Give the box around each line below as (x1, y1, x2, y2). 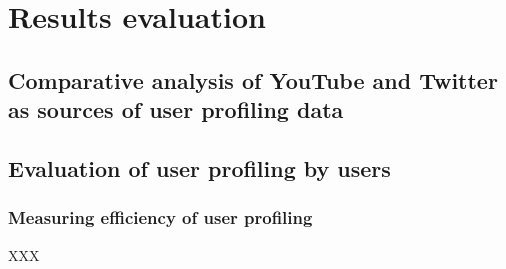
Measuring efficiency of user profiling (8, 205, 313, 230)
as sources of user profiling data (8, 94, 344, 125)
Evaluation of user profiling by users (8, 152, 391, 183)
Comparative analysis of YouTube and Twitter (8, 64, 498, 95)
